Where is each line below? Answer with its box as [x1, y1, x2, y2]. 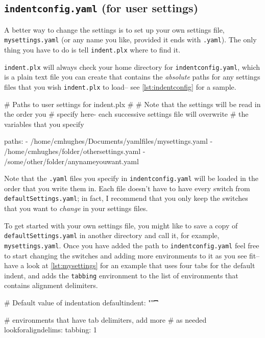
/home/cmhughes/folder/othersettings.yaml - [4, 145, 146, 156]
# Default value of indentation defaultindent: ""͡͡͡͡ [4, 297, 154, 307]
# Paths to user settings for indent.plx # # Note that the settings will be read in [4, 98, 261, 109]
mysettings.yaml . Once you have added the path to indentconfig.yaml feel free [4, 240, 259, 250]
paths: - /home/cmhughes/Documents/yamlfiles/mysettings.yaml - [4, 136, 213, 146]
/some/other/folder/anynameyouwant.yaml [4, 155, 139, 166]
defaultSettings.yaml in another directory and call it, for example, [4, 230, 220, 241]
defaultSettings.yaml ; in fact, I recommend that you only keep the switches [4, 193, 248, 203]
